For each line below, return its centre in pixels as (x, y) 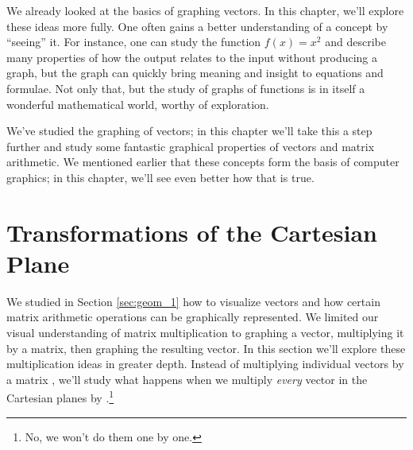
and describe (355, 42)
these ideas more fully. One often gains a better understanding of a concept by (197, 26)
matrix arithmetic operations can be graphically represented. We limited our (193, 317)
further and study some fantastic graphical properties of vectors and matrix (191, 146)
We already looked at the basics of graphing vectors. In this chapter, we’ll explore (205, 10)
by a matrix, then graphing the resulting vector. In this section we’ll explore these (206, 348)
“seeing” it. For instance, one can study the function (134, 42)
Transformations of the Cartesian (192, 232)
